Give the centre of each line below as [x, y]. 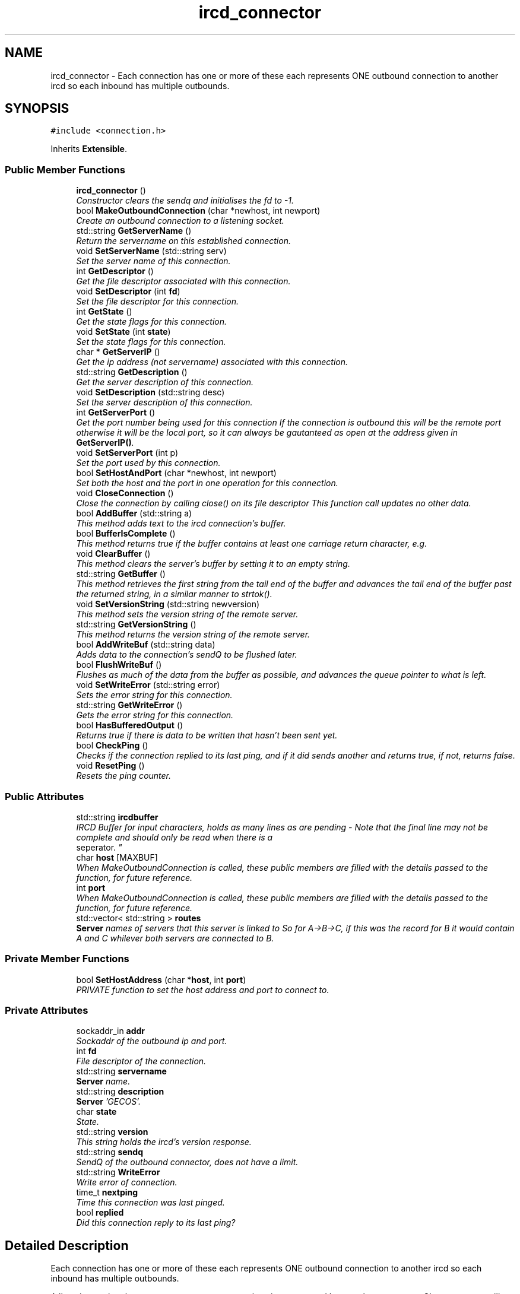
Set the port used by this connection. [148, 463]
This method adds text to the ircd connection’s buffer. [181, 524]
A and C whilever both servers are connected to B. [175, 938]
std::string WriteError [118, 1172]
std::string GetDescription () [132, 372]
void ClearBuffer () [113, 554]
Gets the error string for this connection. [155, 715]
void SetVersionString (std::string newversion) [168, 604]
